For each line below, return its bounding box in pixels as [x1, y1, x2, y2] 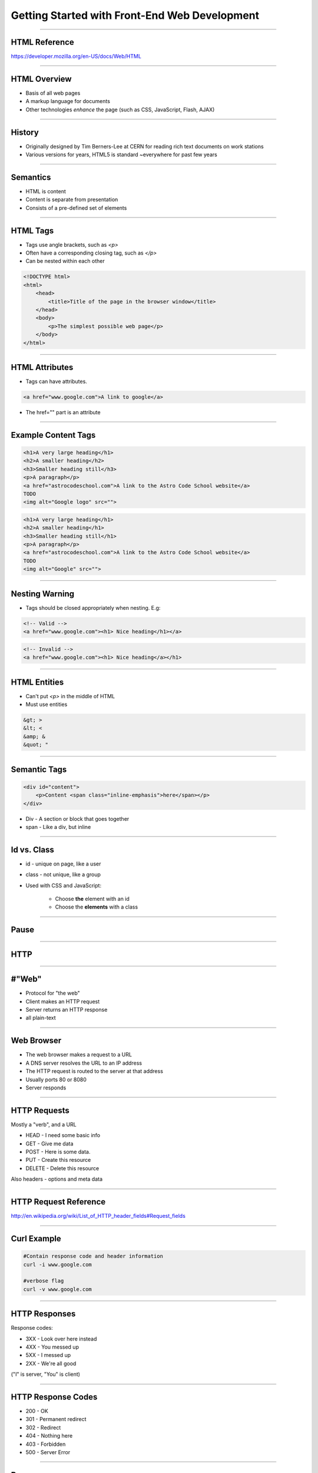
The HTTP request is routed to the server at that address [25, 1068, 163, 1075]
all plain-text [25, 1014, 56, 1022]
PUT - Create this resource [25, 1157, 91, 1164]
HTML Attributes [11, 362, 74, 372]
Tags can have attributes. [25, 378, 88, 385]
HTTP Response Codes [11, 1392, 98, 1402]
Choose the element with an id [55, 895, 130, 902]
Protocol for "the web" [25, 990, 81, 997]
